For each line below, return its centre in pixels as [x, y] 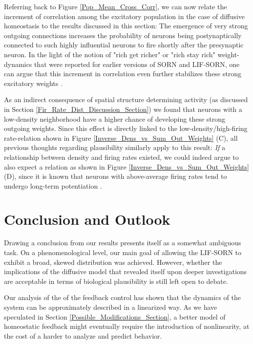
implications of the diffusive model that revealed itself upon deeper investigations [126, 271]
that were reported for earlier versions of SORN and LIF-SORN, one [137, 64]
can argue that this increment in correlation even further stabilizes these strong [123, 74]
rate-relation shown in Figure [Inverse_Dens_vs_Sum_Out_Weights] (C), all [121, 138]
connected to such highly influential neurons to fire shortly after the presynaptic [124, 45]
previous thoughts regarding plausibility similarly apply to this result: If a [115, 147]
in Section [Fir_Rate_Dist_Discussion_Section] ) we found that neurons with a [123, 109]
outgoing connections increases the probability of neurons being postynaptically [123, 35]
